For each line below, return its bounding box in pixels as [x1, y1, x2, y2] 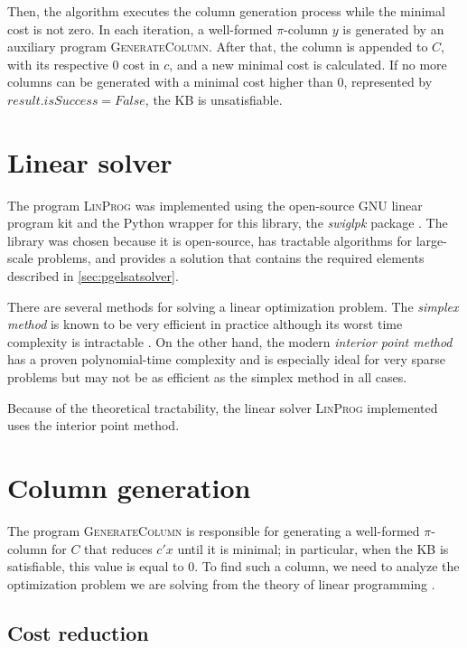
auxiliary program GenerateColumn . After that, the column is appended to [7, 37, 428, 56]
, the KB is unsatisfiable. [145, 89, 283, 108]
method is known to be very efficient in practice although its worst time [7, 315, 403, 333]
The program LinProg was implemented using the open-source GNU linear [7, 195, 423, 214]
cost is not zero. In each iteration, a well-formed [7, 19, 273, 38]
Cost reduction [7, 618, 149, 646]
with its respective [7, 54, 108, 73]
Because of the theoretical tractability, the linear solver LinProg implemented [7, 398, 438, 417]
